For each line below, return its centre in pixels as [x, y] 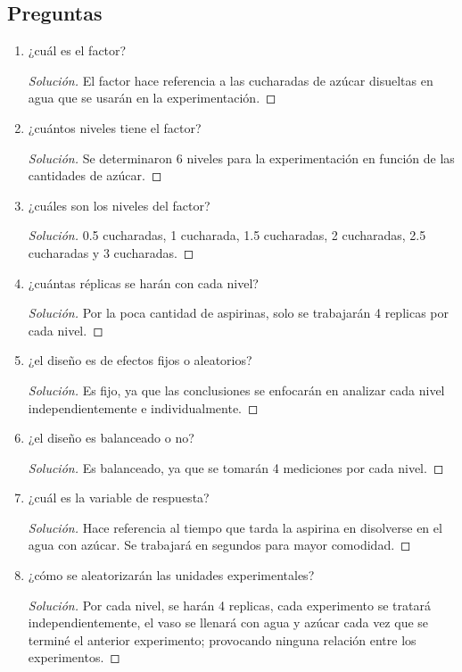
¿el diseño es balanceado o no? [111, 438]
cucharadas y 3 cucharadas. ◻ [111, 252]
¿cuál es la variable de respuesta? [119, 498]
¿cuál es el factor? [77, 50]
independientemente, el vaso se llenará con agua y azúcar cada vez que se [228, 622]
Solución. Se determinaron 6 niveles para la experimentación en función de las [241, 158]
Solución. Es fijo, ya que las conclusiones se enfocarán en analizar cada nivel [236, 390]
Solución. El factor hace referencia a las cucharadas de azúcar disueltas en [231, 80]
